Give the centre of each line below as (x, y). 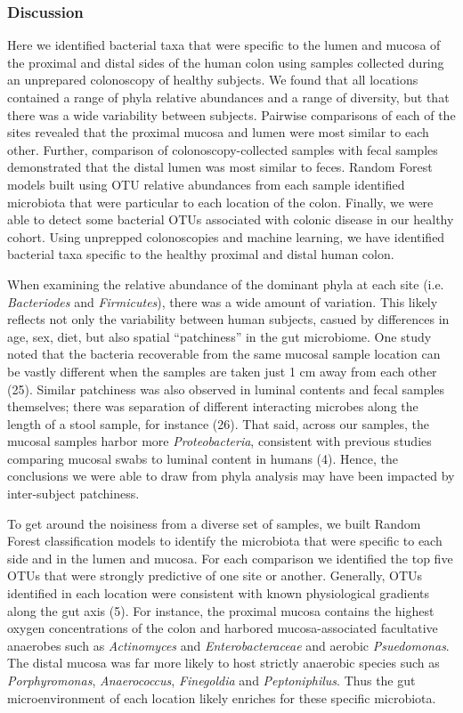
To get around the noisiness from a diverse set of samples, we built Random (214, 523)
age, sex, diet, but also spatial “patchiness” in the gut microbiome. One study (219, 336)
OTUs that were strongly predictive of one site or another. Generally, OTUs (215, 575)
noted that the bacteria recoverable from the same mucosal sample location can (224, 354)
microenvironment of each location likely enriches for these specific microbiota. (222, 697)
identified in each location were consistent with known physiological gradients (219, 593)
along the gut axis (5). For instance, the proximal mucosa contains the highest (221, 610)
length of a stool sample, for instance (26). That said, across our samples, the (218, 423)
